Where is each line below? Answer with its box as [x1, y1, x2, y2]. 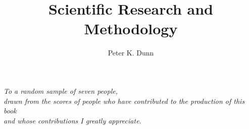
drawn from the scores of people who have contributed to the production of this [4, 95, 245, 106]
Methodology [84, 18, 178, 39]
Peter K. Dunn [108, 47, 154, 58]
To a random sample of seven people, [4, 85, 118, 96]
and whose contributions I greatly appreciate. [4, 115, 141, 125]
